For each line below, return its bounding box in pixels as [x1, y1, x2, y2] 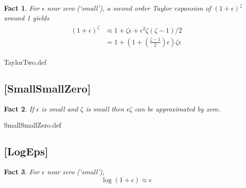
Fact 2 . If [4, 103, 34, 113]
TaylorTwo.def [4, 56, 47, 67]
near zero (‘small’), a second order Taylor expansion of [47, 3, 211, 13]
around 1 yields [4, 12, 50, 22]
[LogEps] [4, 144, 48, 159]
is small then [86, 103, 124, 113]
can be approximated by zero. [134, 103, 220, 113]
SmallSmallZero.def [4, 120, 61, 130]
